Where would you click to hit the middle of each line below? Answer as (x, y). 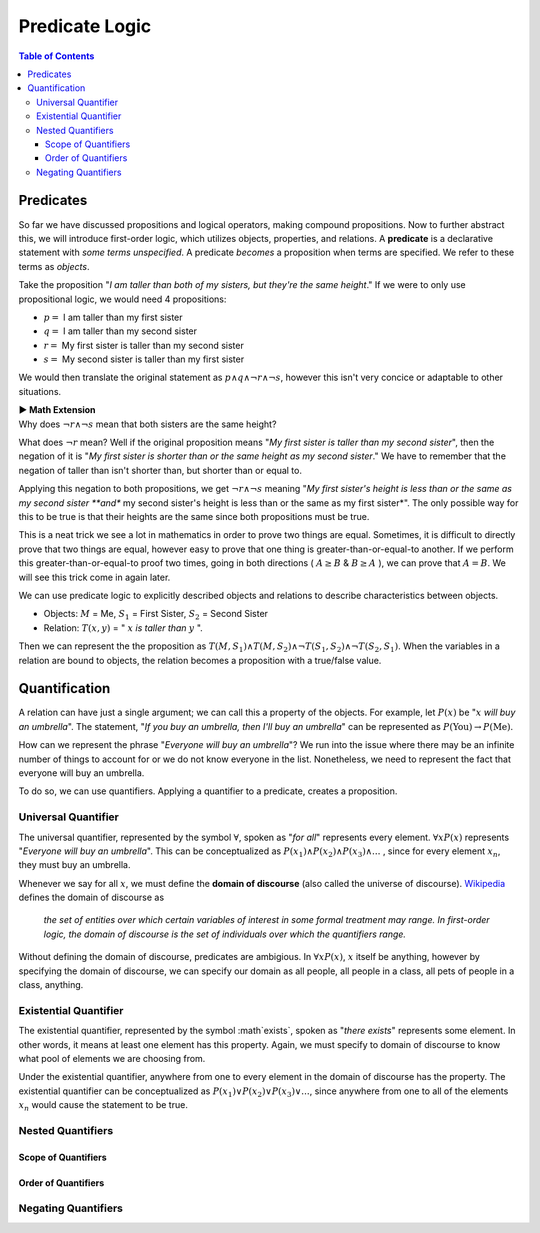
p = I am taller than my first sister (113, 317)
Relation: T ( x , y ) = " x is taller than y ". (123, 627)
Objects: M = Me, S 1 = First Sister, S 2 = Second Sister (156, 615)
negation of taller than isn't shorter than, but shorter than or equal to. (160, 470)
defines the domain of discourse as (91, 897)
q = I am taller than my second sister (120, 331)
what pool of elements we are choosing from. (112, 1058)
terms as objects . (54, 266)
